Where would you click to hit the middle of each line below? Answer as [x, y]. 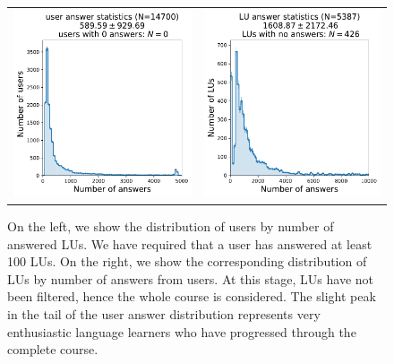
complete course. [53, 349]
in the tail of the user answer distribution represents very [164, 314]
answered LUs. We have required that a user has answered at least [190, 243]
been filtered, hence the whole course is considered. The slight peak [192, 296]
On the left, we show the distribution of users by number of [171, 226]
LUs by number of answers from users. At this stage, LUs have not [191, 278]
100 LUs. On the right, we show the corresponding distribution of [187, 261]
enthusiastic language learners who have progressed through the [182, 331]
